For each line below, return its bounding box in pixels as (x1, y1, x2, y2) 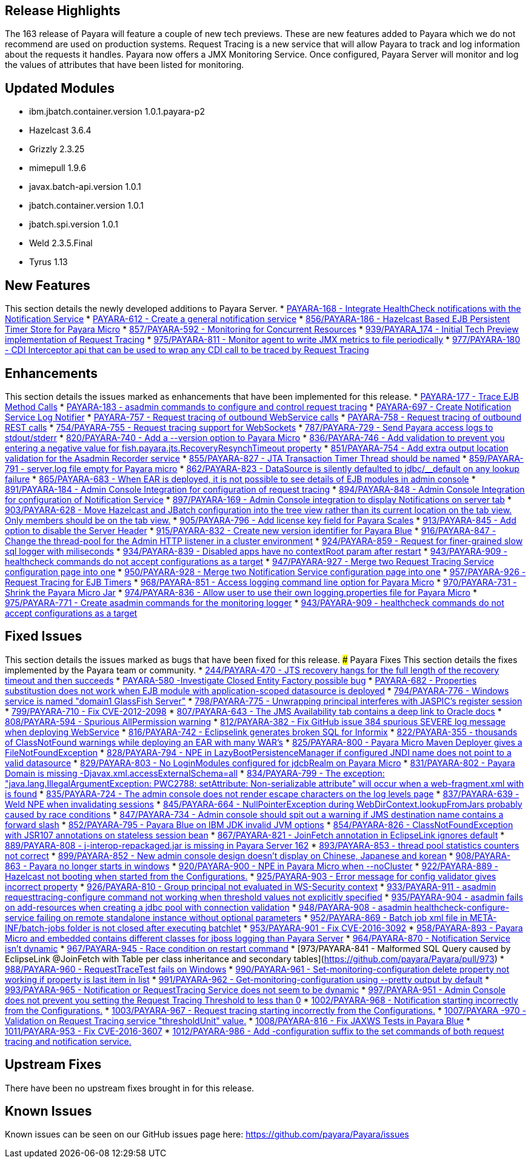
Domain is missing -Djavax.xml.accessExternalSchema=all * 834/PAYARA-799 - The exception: (5, 767, 385, 778)
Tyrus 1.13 (29, 257, 68, 268)
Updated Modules (5, 80, 115, 96)
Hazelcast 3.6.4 (29, 125, 92, 136)
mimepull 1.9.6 (29, 163, 86, 174)
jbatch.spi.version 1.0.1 (29, 219, 118, 230)
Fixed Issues (5, 629, 82, 644)
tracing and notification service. (5, 1036, 132, 1047)
